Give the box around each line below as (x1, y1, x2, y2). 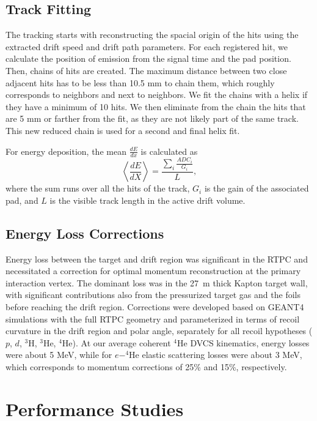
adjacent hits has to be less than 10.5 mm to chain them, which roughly (5, 76, 275, 89)
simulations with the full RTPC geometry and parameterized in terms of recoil (5, 312, 300, 325)
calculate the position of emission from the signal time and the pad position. (5, 52, 291, 65)
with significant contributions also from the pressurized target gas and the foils (5, 288, 301, 301)
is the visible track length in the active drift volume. (49, 193, 246, 206)
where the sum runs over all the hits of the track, (5, 182, 190, 195)
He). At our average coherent (62, 336, 171, 349)
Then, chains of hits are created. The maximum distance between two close (5, 64, 287, 76)
